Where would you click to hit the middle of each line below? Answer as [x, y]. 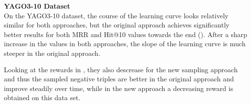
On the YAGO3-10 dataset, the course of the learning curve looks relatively [116, 15]
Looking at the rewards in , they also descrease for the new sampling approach [121, 69]
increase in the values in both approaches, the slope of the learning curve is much [125, 44]
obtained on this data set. [42, 97]
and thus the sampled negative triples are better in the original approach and [119, 79]
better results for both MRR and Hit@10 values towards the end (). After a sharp [126, 34]
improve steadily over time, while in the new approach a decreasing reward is [119, 88]
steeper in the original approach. [52, 53]
